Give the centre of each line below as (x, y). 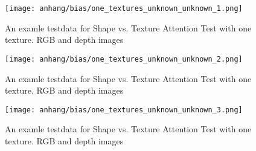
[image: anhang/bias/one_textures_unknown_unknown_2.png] (124, 59)
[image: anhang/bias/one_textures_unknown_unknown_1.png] (124, 8)
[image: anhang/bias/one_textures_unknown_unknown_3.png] (124, 110)
